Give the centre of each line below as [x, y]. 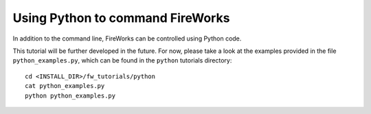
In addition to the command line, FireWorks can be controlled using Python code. [127, 38]
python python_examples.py [70, 95]
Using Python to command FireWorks [121, 18]
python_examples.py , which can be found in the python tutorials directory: [122, 60]
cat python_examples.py [65, 86]
